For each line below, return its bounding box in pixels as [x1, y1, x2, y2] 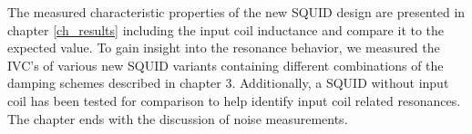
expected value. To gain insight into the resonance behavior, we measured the [7, 38, 440, 57]
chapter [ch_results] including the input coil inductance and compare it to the [7, 20, 445, 39]
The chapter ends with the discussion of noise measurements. [7, 109, 348, 128]
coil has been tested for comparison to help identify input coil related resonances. [7, 91, 461, 110]
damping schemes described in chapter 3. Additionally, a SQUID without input [7, 73, 449, 92]
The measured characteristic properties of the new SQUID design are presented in [7, 3, 466, 21]
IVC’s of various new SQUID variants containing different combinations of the [7, 55, 444, 74]
